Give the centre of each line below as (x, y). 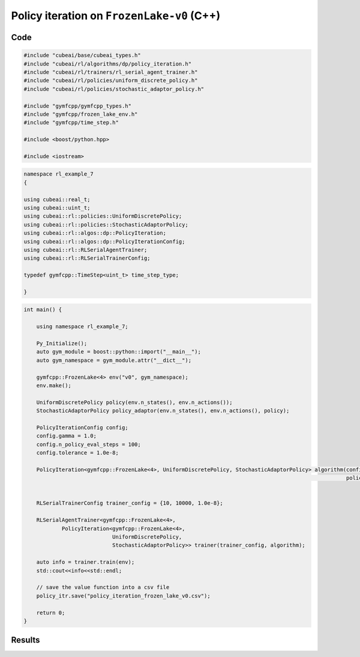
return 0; (51, 613)
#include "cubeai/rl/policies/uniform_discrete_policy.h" (111, 81)
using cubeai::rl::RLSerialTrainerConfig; (87, 258)
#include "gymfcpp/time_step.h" (71, 123)
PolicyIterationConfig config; (82, 427)
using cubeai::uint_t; (57, 208)
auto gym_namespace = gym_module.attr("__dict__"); (114, 360)
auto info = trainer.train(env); (85, 562)
